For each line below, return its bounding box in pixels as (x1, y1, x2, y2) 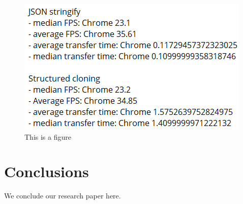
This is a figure (24, 131, 71, 142)
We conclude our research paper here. (4, 190, 121, 201)
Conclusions (4, 161, 89, 182)
